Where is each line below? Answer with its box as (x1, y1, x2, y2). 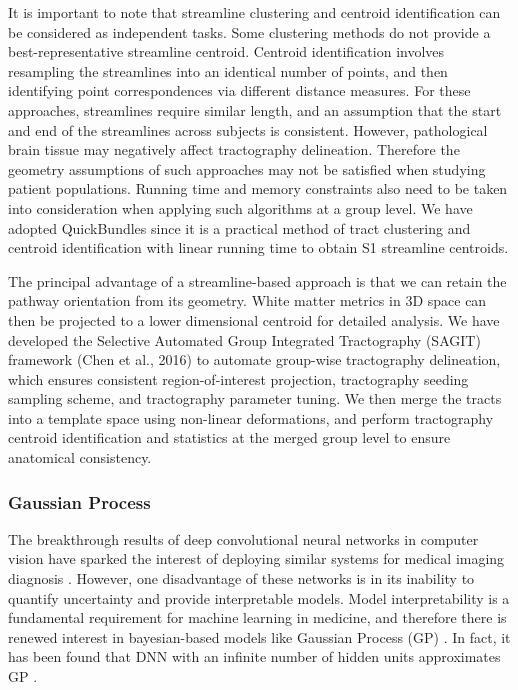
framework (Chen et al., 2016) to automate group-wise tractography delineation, (8, 349, 501, 370)
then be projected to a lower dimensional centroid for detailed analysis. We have (8, 309, 500, 330)
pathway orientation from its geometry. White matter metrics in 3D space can (8, 290, 487, 311)
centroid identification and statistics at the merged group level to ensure (8, 427, 451, 448)
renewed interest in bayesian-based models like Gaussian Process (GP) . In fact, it (8, 626, 511, 647)
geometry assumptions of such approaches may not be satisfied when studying (8, 158, 486, 179)
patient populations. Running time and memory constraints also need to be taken (8, 178, 508, 199)
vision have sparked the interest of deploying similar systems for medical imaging (8, 548, 505, 569)
